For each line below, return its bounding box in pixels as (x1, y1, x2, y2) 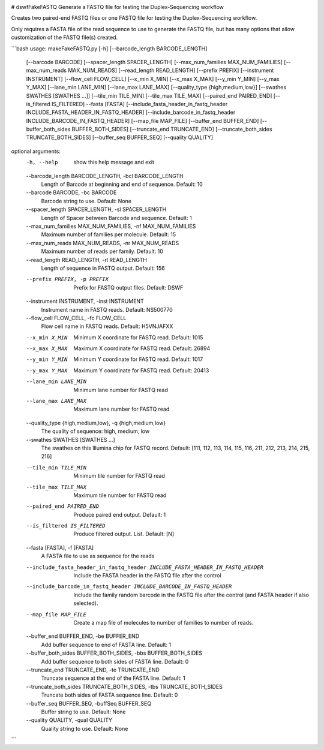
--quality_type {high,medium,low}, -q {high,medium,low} (26, 419, 166, 426)
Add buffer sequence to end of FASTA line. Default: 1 (41, 641, 171, 648)
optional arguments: (11, 147, 61, 155)
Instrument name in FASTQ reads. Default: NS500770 (41, 306, 173, 313)
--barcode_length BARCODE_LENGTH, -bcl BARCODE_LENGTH (26, 172, 184, 179)
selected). (73, 600, 98, 607)
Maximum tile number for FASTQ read (73, 492, 167, 499)
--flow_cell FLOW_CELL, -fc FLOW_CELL (26, 314, 127, 321)
